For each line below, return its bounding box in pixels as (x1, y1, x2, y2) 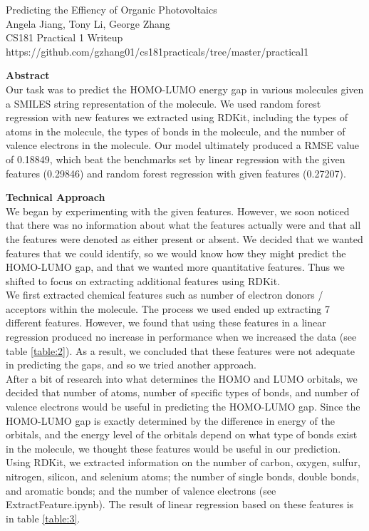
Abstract (6, 68, 50, 83)
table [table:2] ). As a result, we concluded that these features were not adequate (6, 343, 355, 358)
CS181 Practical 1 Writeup (6, 30, 123, 45)
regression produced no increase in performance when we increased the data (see (6, 329, 357, 344)
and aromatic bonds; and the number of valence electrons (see (6, 483, 276, 498)
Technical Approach (6, 190, 105, 205)
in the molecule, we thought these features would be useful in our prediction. (6, 440, 341, 455)
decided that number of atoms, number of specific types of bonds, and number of (6, 385, 359, 400)
